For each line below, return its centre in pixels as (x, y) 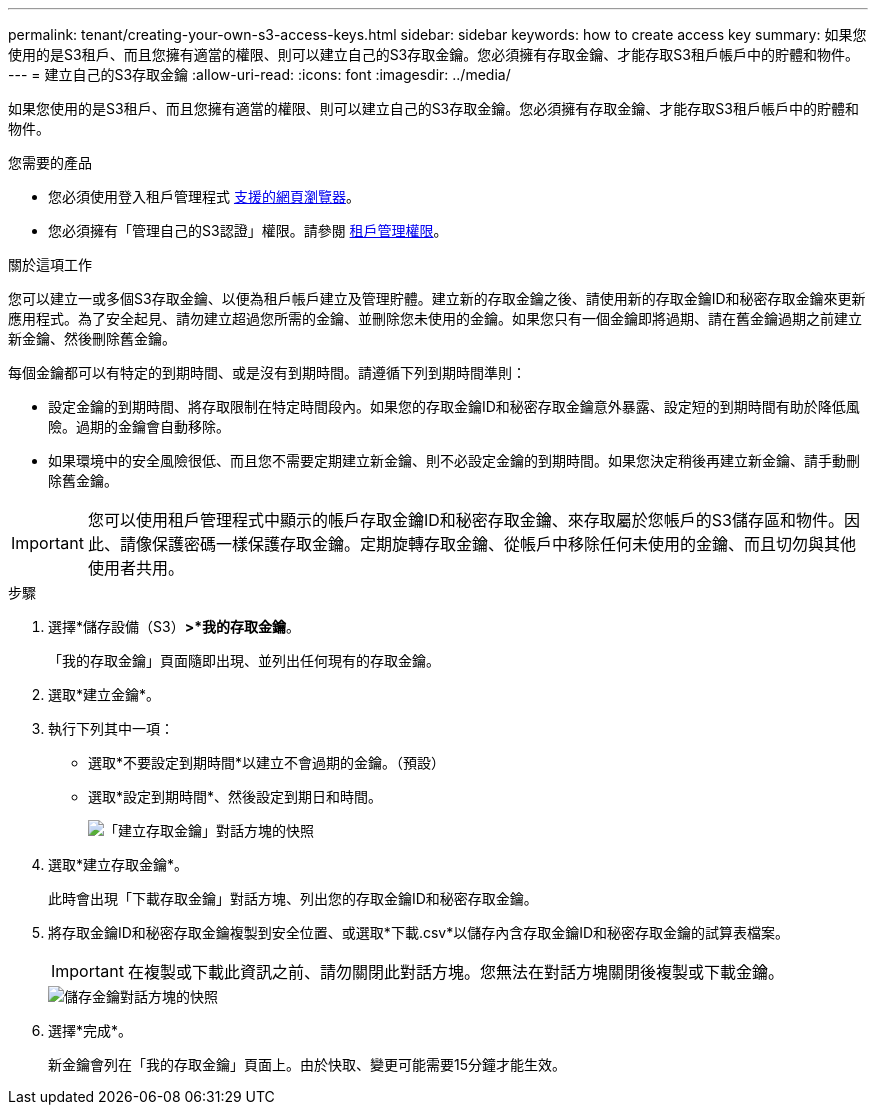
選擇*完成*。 (90, 1030)
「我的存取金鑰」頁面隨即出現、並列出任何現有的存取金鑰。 (244, 660)
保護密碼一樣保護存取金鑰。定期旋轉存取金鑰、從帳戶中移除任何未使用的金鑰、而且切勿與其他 (503, 544)
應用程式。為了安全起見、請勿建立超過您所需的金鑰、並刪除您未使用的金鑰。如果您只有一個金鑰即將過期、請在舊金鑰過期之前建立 (435, 318)
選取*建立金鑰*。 (104, 694)
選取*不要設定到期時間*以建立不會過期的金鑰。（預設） (267, 762)
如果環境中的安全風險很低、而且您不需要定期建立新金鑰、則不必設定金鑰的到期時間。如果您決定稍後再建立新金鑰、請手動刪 (454, 460)
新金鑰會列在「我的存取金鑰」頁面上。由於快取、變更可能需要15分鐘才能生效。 (307, 1064)
